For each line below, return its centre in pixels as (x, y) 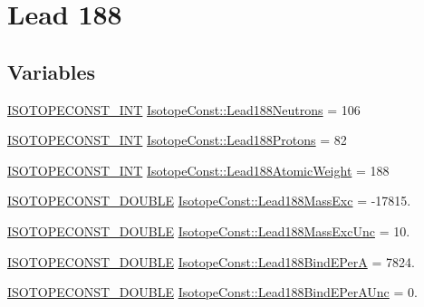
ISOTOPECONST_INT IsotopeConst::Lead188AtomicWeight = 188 (198, 170)
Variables (52, 71)
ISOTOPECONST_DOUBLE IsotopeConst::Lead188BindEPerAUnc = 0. (212, 292)
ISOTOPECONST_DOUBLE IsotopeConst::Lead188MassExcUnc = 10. (209, 230)
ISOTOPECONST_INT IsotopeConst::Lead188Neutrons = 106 (184, 109)
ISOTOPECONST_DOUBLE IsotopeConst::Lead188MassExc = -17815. (209, 201)
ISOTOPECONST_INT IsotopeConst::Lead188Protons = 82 (177, 140)
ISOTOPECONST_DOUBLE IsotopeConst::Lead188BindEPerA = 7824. (211, 261)
